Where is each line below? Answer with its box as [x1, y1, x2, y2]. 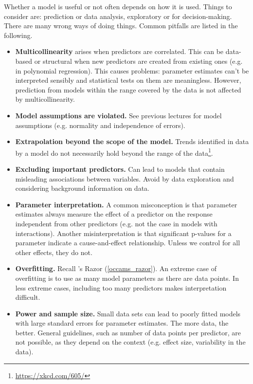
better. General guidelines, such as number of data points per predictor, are [15, 327, 241, 337]
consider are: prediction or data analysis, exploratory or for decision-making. [4, 11, 232, 21]
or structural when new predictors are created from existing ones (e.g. [34, 55, 243, 66]
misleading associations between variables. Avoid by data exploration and [15, 173, 234, 183]
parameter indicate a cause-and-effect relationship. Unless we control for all [15, 238, 240, 248]
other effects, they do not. [15, 247, 92, 257]
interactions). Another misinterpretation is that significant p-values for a [15, 228, 232, 238]
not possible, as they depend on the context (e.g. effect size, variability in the [15, 337, 246, 347]
